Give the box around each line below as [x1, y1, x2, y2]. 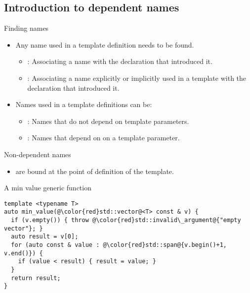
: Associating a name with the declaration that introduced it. [27, 56, 212, 66]
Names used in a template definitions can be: [15, 99, 152, 110]
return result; [11, 274, 61, 282]
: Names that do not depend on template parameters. [27, 116, 189, 126]
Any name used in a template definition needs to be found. [15, 39, 194, 50]
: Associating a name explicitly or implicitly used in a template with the [27, 72, 247, 83]
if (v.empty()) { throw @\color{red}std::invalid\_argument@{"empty [11, 217, 241, 224]
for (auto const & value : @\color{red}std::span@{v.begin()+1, [11, 241, 227, 249]
